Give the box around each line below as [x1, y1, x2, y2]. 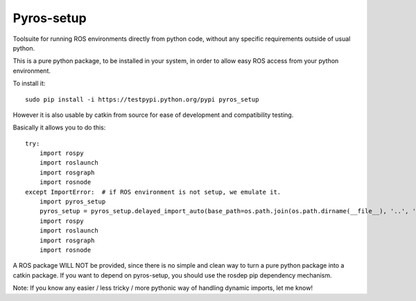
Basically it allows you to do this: [12, 123, 106, 131]
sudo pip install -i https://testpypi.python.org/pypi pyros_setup [25, 95, 259, 103]
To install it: [12, 80, 46, 88]
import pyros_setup [39, 198, 106, 206]
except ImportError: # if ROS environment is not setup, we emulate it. [25, 188, 281, 196]
